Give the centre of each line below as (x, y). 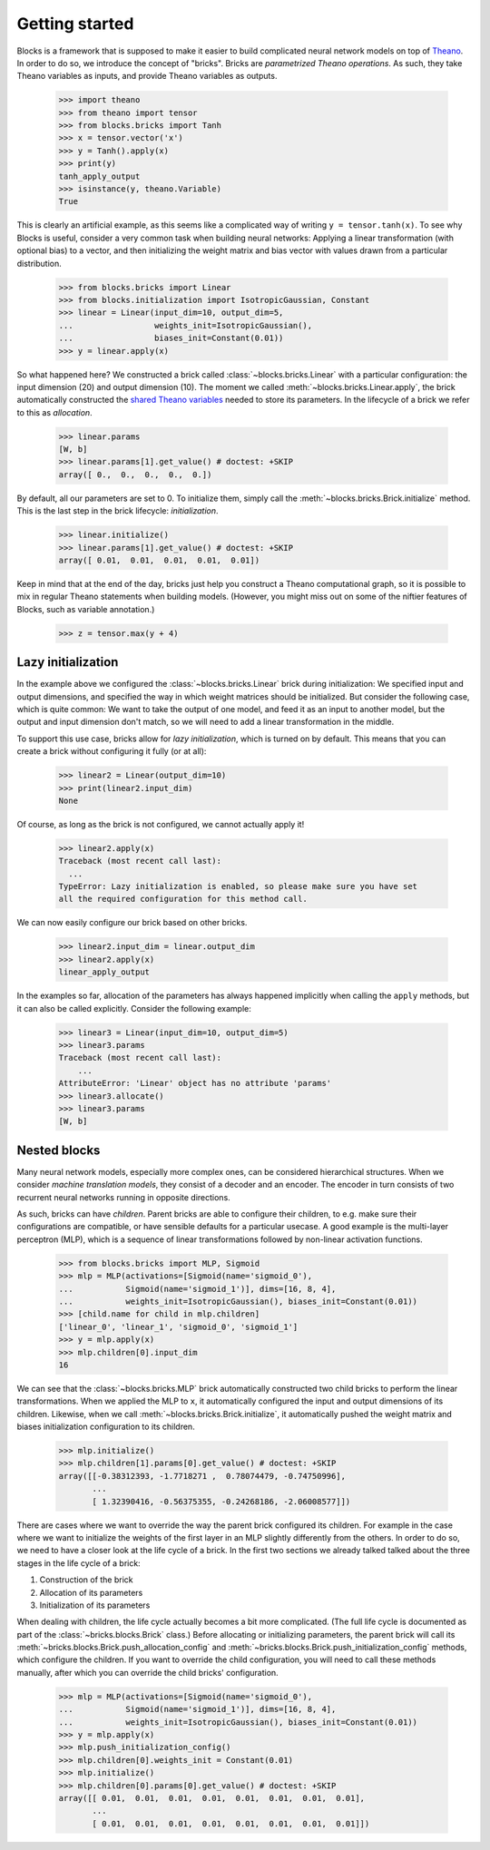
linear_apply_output (104, 972)
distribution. (39, 263)
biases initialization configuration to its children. (106, 1427)
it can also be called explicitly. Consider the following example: (134, 1008)
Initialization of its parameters (95, 1605)
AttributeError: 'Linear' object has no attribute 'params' (195, 1083)
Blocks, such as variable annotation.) (86, 609)
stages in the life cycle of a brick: (78, 1563)
